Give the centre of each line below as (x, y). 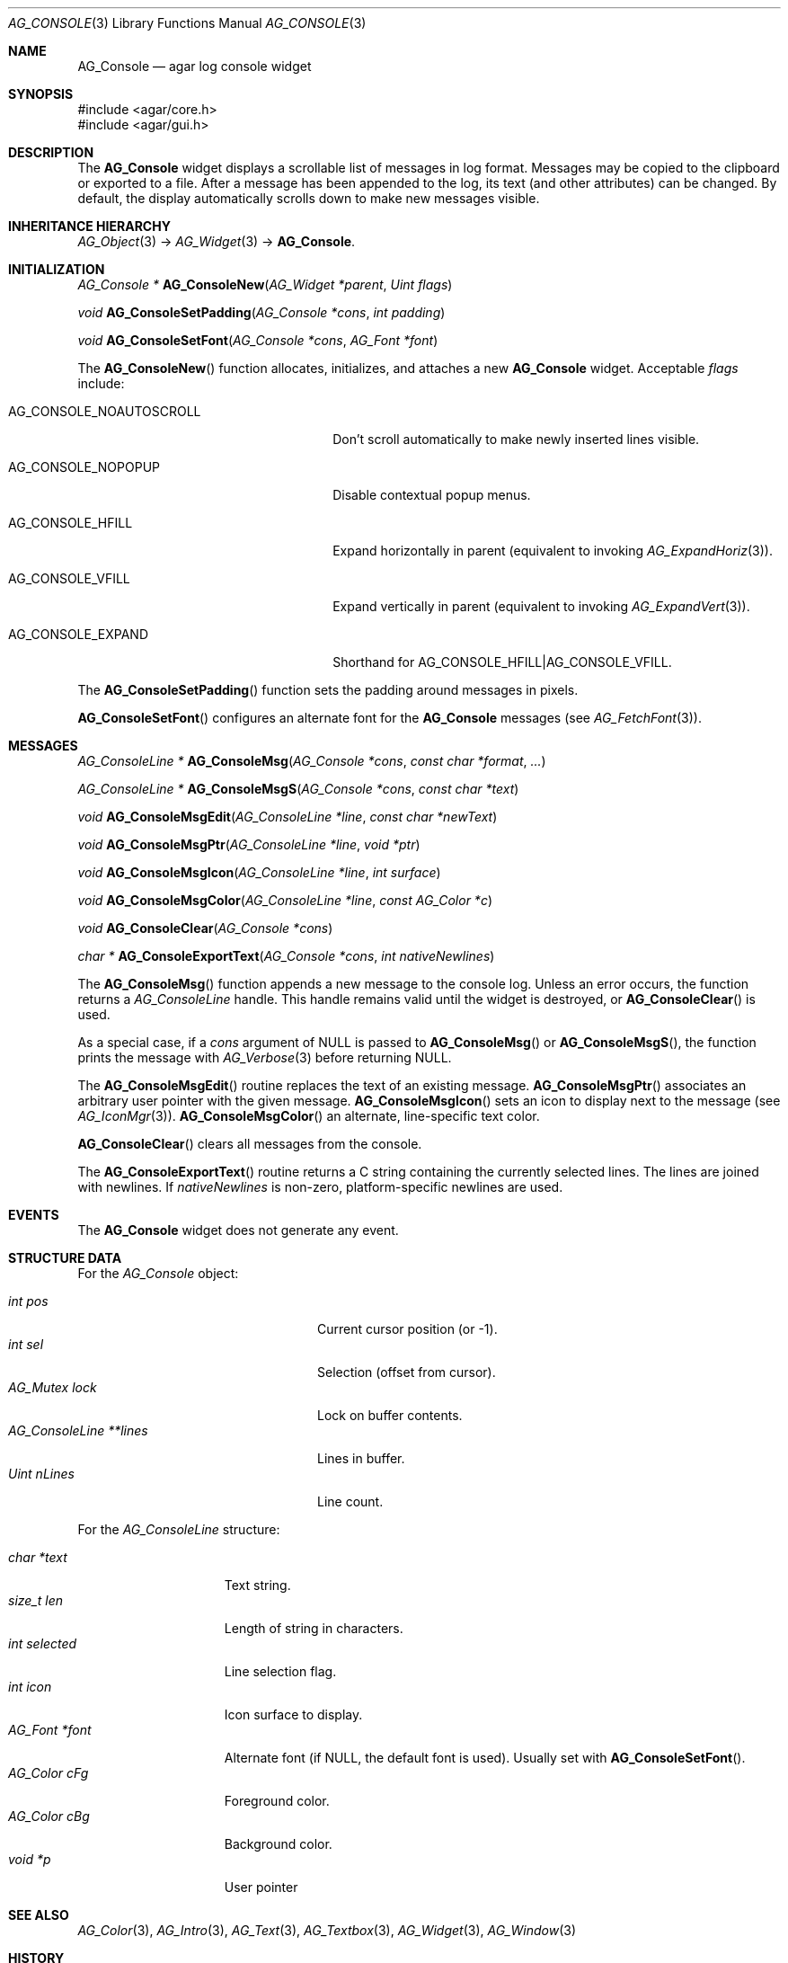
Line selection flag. (280, 1671)
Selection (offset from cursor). (407, 1372)
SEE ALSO (39, 1915)
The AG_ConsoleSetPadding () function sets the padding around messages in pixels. (328, 690)
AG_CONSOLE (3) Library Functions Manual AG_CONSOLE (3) (187, 23)
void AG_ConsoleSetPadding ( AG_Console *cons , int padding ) (261, 312)
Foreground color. (277, 1801)
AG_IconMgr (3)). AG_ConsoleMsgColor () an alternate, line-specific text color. (309, 1116)
